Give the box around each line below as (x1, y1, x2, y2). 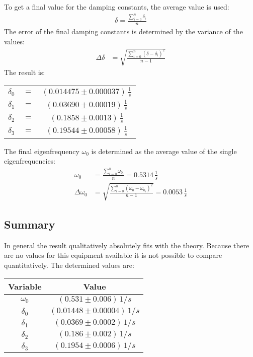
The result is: (4, 67, 45, 78)
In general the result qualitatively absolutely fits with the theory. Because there (4, 240, 249, 250)
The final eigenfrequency (4, 146, 79, 156)
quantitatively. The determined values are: (4, 259, 134, 270)
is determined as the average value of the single (91, 146, 237, 156)
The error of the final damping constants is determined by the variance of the (4, 26, 243, 37)
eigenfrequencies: (4, 156, 56, 166)
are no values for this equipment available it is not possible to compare (4, 250, 222, 260)
